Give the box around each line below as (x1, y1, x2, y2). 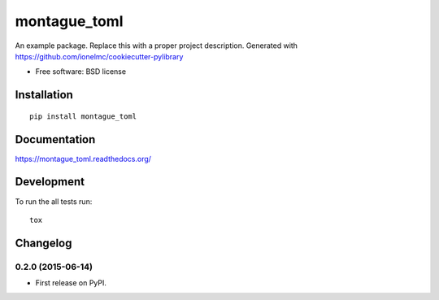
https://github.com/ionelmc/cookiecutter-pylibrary (15, 51, 184, 61)
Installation (15, 88, 73, 102)
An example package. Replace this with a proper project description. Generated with (15, 41, 298, 50)
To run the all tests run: (15, 196, 93, 207)
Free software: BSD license (35, 67, 126, 76)
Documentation (15, 133, 96, 146)
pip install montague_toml (29, 111, 137, 121)
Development (15, 175, 85, 189)
